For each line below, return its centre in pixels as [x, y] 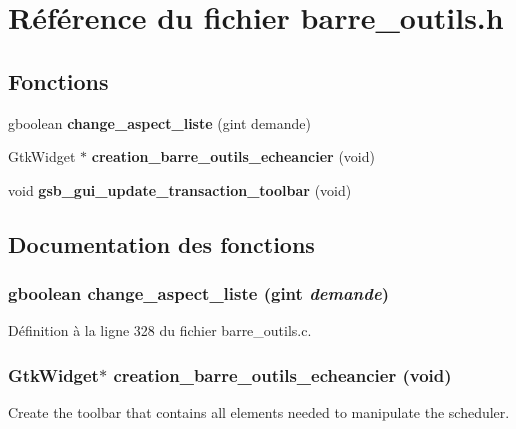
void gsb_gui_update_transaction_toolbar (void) [180, 189]
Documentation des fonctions [161, 243]
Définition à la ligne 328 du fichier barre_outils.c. [160, 330]
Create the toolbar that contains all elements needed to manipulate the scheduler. [259, 412]
